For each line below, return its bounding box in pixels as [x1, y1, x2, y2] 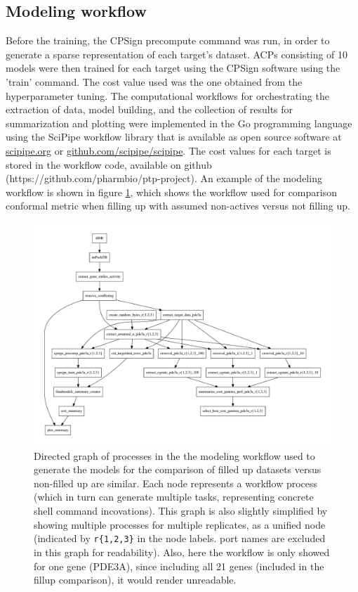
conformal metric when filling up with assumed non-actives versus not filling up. [6, 198, 350, 213]
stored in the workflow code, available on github [6, 157, 212, 172]
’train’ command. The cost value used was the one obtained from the [6, 74, 303, 89]
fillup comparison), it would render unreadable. [34, 572, 237, 587]
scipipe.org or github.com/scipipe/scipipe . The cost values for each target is [6, 143, 331, 157]
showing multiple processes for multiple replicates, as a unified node [34, 517, 326, 532]
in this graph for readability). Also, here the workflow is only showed [34, 544, 330, 559]
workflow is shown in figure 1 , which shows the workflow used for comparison [6, 184, 337, 199]
